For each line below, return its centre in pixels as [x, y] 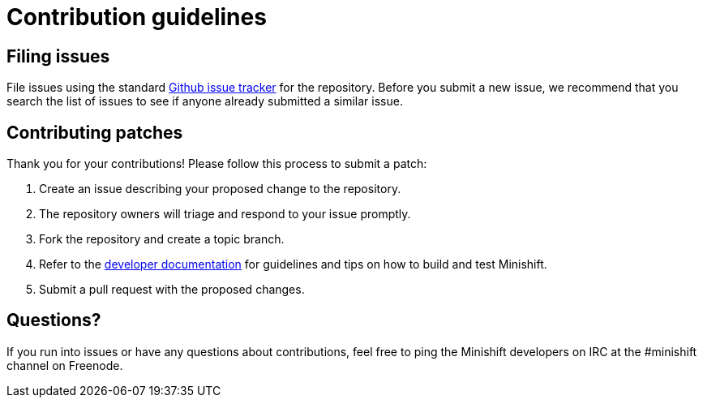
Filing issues [58, 56]
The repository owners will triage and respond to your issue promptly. [225, 214]
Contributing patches [95, 132]
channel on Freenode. [65, 365]
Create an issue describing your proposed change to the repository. [220, 189]
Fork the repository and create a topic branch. [162, 239]
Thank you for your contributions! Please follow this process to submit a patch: [217, 164]
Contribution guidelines [137, 17]
